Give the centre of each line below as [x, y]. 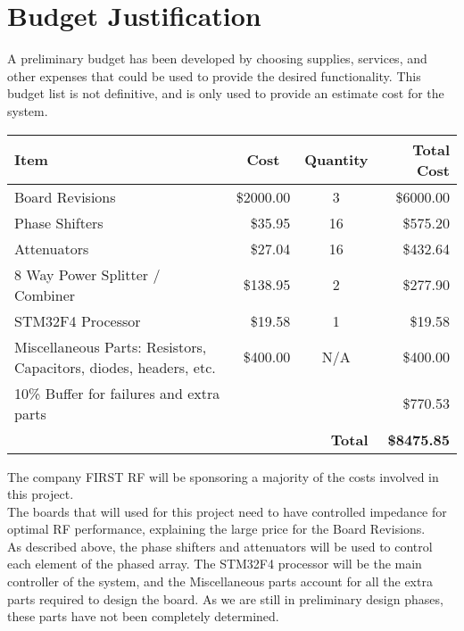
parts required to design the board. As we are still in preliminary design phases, [225, 598]
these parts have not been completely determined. [143, 616]
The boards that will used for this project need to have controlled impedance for [227, 511]
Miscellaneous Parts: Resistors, [111, 346]
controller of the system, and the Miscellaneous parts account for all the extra [220, 581]
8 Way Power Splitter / [87, 274]
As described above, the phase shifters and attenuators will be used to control [220, 546]
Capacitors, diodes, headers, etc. [115, 367]
